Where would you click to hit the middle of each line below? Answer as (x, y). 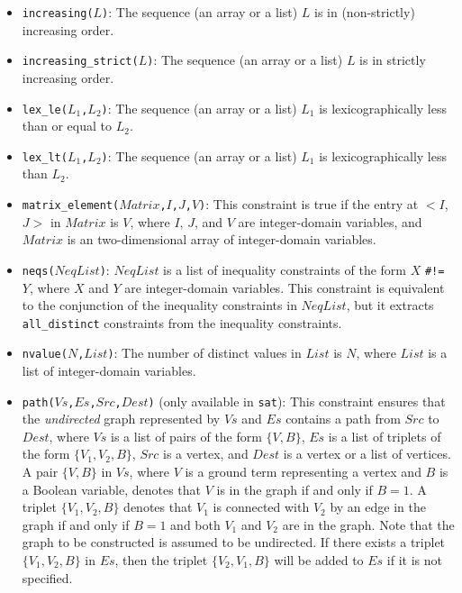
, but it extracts (390, 305)
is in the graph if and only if (294, 489)
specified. (47, 577)
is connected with (261, 507)
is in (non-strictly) (365, 12)
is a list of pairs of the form (186, 436)
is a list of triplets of (385, 436)
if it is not (414, 560)
